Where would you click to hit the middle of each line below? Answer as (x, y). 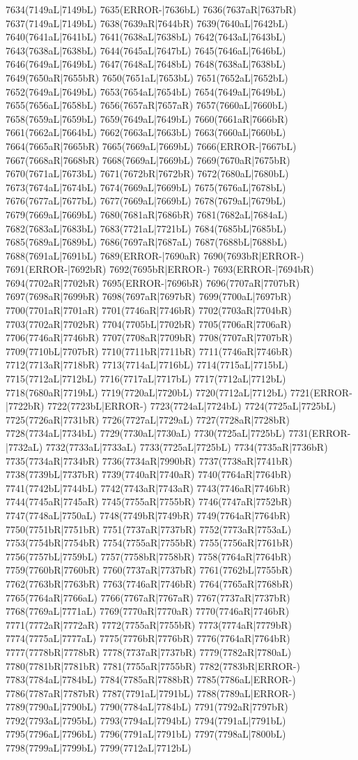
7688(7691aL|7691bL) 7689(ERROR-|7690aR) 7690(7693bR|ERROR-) (155, 255)
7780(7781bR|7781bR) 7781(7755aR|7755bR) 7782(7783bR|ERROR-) (153, 665)
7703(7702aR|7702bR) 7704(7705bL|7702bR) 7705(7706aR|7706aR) (149, 323)
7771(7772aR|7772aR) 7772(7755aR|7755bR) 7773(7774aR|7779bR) (149, 624)
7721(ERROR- (321, 392)
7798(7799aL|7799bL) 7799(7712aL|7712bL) (99, 748)
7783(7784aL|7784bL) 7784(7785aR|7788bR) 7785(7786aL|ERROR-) (151, 679)
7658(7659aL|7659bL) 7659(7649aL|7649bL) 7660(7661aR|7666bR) (147, 118)
